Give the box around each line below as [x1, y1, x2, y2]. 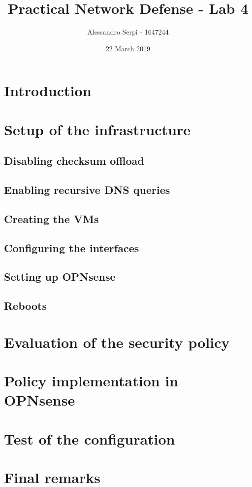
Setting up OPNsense [4, 269, 116, 284]
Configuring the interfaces [4, 240, 139, 255]
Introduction [4, 80, 92, 101]
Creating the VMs [4, 211, 99, 226]
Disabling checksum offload [4, 153, 144, 168]
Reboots [4, 298, 47, 313]
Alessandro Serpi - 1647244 [87, 27, 169, 37]
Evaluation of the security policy [4, 332, 230, 352]
